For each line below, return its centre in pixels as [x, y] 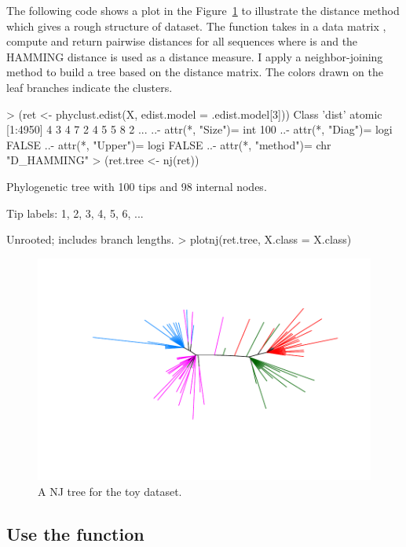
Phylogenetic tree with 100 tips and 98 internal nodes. [137, 186]
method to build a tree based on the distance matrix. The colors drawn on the [195, 72]
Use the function [75, 533]
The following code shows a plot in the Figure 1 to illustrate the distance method [203, 10]
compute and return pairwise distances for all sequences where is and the [182, 41]
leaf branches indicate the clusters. [90, 87]
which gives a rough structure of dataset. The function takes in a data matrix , [196, 26]
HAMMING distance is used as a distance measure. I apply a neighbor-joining [195, 56]
